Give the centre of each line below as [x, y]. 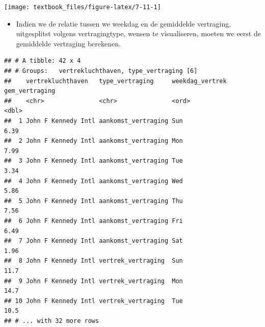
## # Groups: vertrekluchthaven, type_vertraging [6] [101, 71]
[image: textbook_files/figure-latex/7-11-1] [83, 7]
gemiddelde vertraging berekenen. [68, 43]
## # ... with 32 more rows [52, 321]
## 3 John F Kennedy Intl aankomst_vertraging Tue [94, 161]
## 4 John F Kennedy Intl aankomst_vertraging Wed [94, 181]
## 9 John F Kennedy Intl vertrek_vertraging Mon [94, 281]
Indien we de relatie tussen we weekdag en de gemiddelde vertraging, [124, 23]
